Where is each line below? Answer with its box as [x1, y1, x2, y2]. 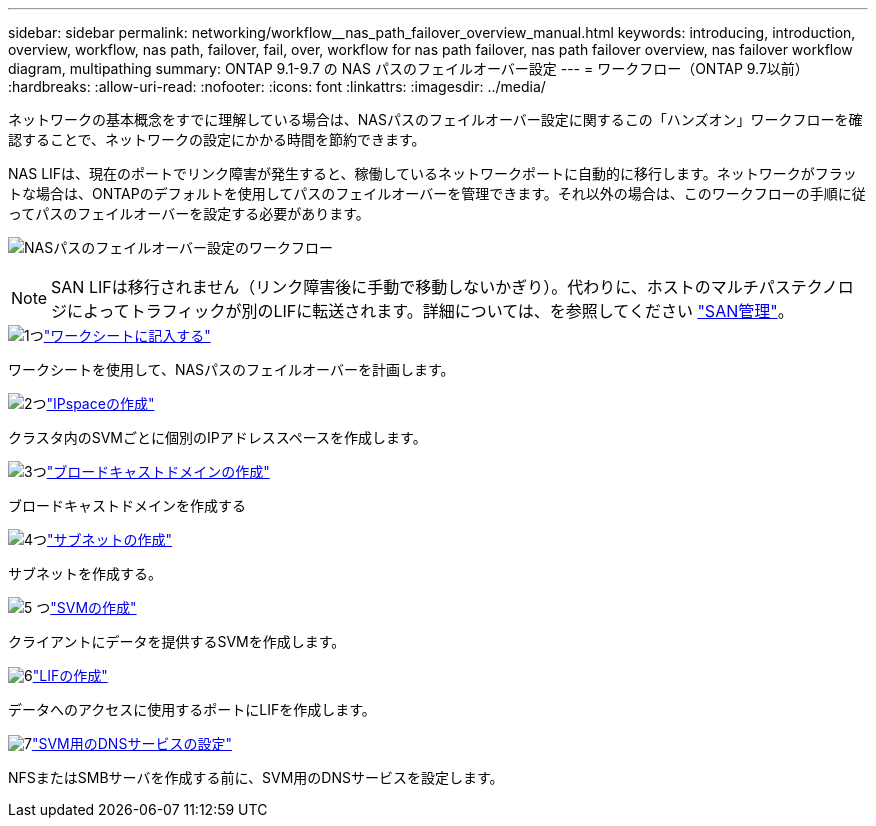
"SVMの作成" [50, 599, 137, 616]
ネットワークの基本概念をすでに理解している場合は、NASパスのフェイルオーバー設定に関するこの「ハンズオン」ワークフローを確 [8, 111, 863, 128]
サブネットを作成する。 [8, 565, 162, 582]
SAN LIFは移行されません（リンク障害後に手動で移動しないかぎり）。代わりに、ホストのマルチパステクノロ [51, 277, 854, 297]
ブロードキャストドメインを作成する [8, 497, 246, 514]
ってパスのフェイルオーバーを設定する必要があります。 [8, 205, 370, 222]
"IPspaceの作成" [46, 395, 155, 412]
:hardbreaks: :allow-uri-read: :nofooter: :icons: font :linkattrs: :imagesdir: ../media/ [8, 78, 546, 95]
